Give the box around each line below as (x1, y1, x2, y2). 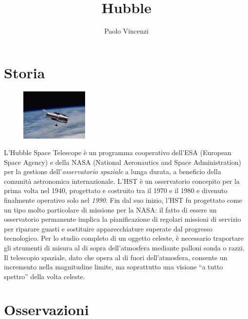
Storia (4, 62, 45, 82)
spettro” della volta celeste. (4, 271, 85, 281)
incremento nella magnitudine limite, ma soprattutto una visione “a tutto (4, 262, 223, 272)
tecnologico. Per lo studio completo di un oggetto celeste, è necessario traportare (4, 233, 244, 243)
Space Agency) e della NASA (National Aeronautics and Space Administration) (4, 157, 241, 167)
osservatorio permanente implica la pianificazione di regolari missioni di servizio (4, 214, 241, 224)
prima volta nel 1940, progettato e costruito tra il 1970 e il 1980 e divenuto (4, 185, 228, 195)
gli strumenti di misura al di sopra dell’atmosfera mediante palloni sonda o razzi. (4, 242, 245, 252)
